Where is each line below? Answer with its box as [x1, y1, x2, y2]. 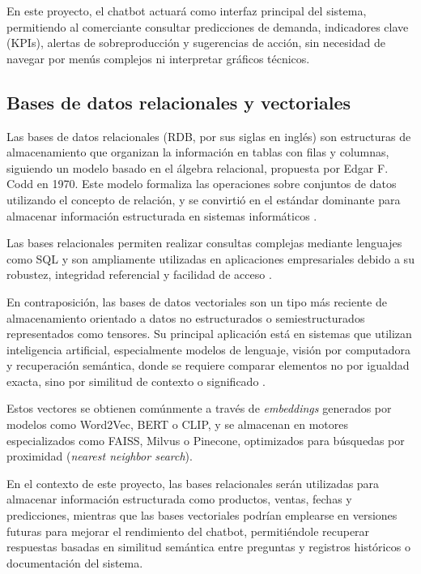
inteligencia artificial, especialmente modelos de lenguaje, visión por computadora [6, 341, 410, 358]
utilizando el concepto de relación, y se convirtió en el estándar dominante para [6, 191, 401, 208]
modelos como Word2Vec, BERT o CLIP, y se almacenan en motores [6, 416, 349, 433]
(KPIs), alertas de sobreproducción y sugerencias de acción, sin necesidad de [6, 34, 385, 51]
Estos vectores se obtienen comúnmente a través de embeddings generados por [6, 400, 392, 417]
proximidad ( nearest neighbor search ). [6, 448, 193, 465]
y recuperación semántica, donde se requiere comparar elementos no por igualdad [6, 357, 410, 374]
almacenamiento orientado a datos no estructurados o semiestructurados [6, 309, 365, 326]
